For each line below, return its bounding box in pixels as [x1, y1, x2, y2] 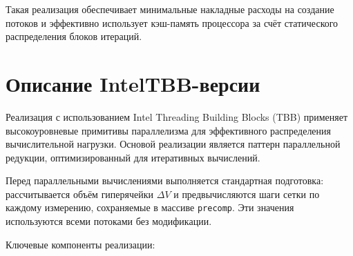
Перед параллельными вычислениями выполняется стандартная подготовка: [6, 173, 324, 188]
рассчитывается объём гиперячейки [6, 186, 154, 201]
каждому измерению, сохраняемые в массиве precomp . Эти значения [6, 200, 294, 215]
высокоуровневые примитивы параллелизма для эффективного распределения [6, 123, 332, 137]
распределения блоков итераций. [6, 29, 142, 43]
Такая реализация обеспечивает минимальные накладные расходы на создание [6, 2, 334, 16]
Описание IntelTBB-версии [6, 69, 260, 97]
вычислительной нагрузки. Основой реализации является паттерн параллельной [6, 137, 341, 151]
